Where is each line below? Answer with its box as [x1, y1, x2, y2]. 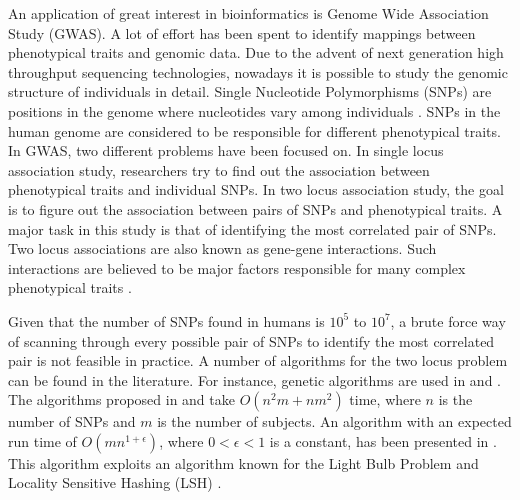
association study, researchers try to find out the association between [8, 159, 430, 180]
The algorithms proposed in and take [8, 389, 235, 410]
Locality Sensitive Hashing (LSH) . [8, 472, 222, 493]
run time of [8, 430, 77, 451]
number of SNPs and [8, 411, 136, 432]
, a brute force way [390, 310, 506, 331]
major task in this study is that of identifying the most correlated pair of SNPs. [8, 218, 497, 239]
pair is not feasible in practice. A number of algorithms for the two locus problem [8, 350, 508, 371]
